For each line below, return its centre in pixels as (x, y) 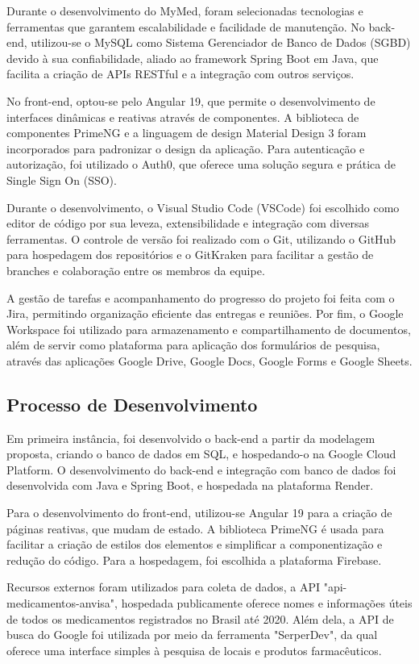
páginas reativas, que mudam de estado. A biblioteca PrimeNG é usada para (195, 528)
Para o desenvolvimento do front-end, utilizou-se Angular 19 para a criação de (199, 513)
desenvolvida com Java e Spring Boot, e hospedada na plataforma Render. (190, 485)
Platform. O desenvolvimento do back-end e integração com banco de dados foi (201, 469)
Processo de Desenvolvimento (132, 404)
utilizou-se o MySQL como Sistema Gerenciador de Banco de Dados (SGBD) (221, 42)
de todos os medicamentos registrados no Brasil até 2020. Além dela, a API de (200, 618)
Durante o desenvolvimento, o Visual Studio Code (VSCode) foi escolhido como (203, 207)
